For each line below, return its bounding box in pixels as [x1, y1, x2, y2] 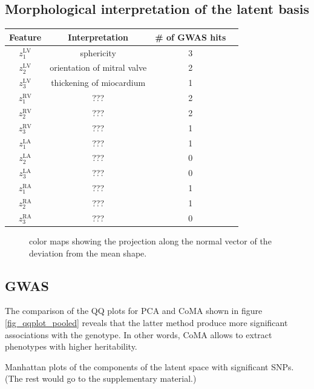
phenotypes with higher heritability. [5, 340, 137, 353]
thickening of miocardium [51, 76, 146, 89]
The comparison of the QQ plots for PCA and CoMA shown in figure [5, 304, 263, 317]
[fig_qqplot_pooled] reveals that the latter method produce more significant [5, 316, 288, 329]
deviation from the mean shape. [29, 246, 147, 259]
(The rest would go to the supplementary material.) [5, 372, 197, 385]
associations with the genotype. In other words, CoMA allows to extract [5, 328, 272, 341]
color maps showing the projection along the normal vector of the [29, 234, 272, 247]
